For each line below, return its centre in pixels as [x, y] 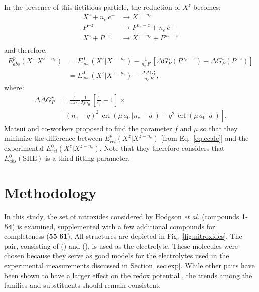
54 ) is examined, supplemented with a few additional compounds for [110, 226]
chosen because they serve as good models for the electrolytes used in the [117, 256]
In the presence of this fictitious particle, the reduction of [92, 7]
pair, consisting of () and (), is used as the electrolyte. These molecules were [121, 246]
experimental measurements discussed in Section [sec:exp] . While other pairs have [129, 265]
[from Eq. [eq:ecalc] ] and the [205, 138]
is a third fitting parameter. [88, 158]
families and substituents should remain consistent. [83, 285]
